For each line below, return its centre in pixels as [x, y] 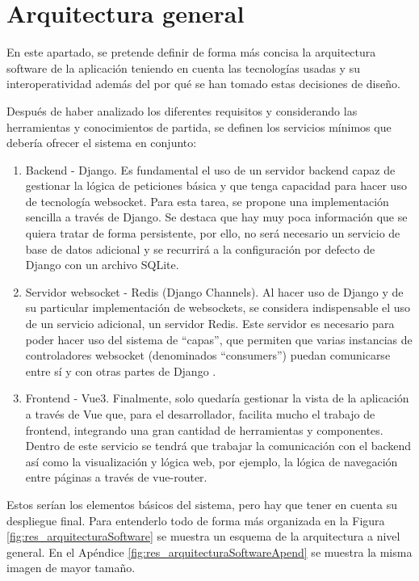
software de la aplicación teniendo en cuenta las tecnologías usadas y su [183, 67]
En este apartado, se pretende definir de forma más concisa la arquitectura [191, 52]
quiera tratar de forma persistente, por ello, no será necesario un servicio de [213, 233]
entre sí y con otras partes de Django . [121, 370]
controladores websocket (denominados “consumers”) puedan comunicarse [208, 355]
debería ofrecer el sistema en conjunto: [102, 143]
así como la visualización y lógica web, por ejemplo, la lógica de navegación [212, 461]
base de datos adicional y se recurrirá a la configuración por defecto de [200, 248]
